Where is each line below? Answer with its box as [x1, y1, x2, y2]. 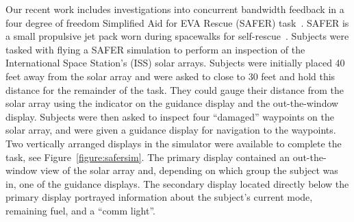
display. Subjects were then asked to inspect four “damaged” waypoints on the [5, 109, 334, 123]
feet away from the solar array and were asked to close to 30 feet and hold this [5, 69, 336, 83]
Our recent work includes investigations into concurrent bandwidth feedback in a [5, 2, 344, 16]
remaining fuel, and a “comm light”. [5, 203, 155, 217]
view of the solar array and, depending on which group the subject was [40, 163, 338, 177]
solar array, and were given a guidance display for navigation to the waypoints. [5, 123, 336, 137]
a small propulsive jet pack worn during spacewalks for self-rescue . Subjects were [5, 29, 349, 43]
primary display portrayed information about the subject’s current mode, [5, 190, 313, 204]
